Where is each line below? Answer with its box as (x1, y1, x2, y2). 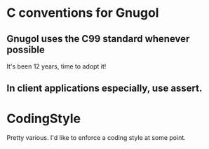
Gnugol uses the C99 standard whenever (6, 33, 190, 45)
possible (6, 43, 45, 55)
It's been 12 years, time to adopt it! (6, 62, 107, 71)
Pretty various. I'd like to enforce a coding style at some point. (6, 134, 187, 142)
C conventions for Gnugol (6, 5, 159, 21)
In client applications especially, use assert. (6, 83, 203, 94)
